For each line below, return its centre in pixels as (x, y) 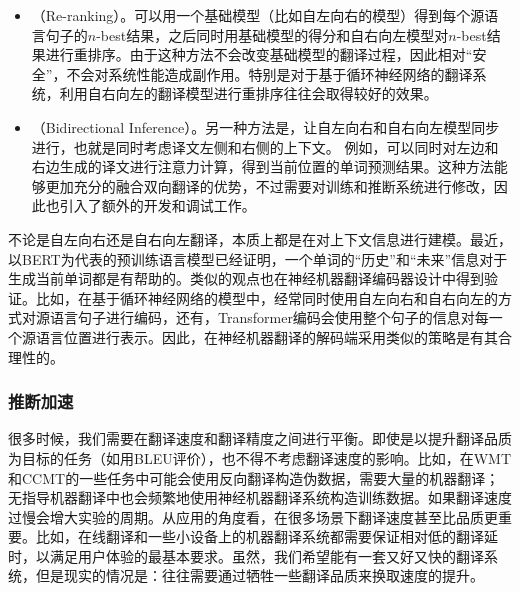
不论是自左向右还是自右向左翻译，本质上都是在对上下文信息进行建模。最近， (260, 238)
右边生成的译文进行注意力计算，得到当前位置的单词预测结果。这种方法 (262, 166)
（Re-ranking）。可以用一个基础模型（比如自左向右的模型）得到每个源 (258, 15)
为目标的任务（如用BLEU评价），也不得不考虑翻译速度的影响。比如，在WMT (260, 457)
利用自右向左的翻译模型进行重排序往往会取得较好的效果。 (248, 93)
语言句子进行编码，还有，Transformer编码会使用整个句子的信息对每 (269, 317)
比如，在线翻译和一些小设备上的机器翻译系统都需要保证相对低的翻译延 (266, 536)
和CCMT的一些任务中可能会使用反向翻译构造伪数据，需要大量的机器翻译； (254, 477)
